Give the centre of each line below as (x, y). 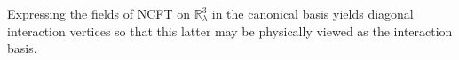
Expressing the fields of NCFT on (99, 13)
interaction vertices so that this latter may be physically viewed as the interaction (230, 30)
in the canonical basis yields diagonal (313, 13)
